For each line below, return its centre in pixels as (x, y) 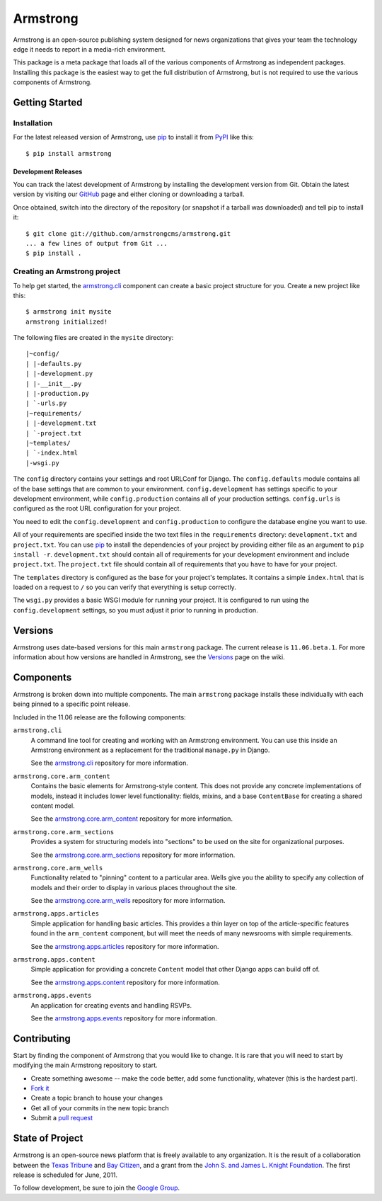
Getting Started (48, 102)
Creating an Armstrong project (67, 271)
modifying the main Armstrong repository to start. (86, 1065)
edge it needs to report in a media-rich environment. (89, 49)
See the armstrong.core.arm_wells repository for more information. (128, 901)
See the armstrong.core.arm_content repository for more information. (132, 819)
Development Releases (48, 171)
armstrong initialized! (67, 321)
